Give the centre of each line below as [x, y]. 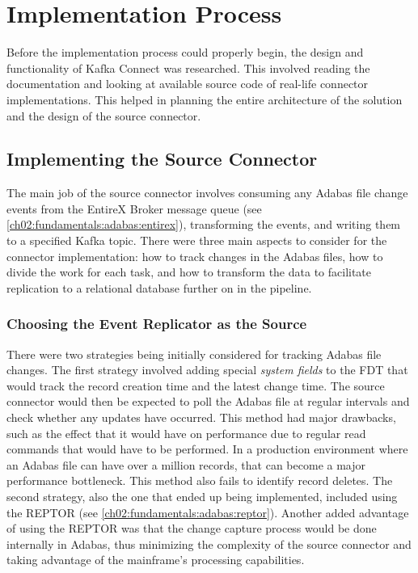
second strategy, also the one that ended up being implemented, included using [202, 497]
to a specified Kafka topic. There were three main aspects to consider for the [197, 240]
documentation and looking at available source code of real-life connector [188, 84]
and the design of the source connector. [104, 115]
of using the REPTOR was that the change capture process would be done [192, 528]
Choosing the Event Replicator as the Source [157, 324]
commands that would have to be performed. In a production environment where [207, 449]
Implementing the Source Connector [162, 159]
